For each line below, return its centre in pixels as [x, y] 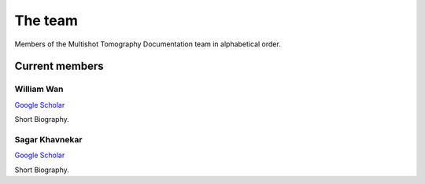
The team [46, 20]
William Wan [39, 89]
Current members [59, 66]
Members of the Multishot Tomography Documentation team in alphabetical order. [148, 44]
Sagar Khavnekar [48, 139]
